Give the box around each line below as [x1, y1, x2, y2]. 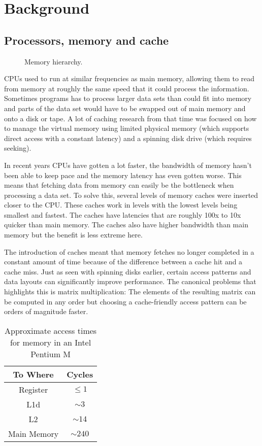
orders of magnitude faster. [4, 306, 88, 317]
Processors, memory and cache [4, 32, 169, 48]
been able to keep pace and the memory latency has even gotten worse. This [4, 169, 242, 180]
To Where [13, 368, 54, 380]
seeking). [4, 143, 31, 153]
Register [18, 383, 48, 395]
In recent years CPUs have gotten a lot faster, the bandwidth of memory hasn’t [4, 159, 252, 170]
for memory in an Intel [10, 336, 91, 348]
